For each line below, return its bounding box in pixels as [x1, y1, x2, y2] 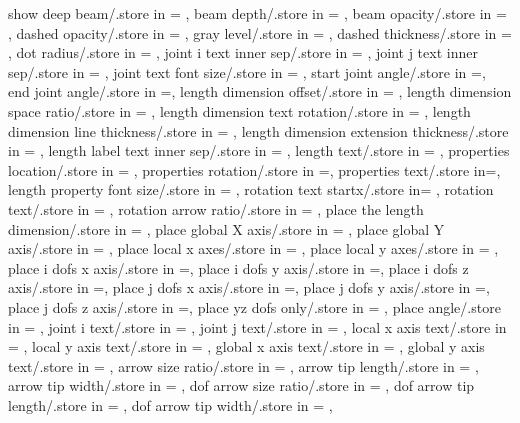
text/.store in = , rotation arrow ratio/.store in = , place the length [8, 198, 424, 219]
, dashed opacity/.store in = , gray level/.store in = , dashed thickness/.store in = [8, 22, 512, 43]
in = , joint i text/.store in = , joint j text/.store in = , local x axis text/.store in [8, 316, 507, 337]
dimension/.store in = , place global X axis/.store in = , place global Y [8, 218, 445, 239]
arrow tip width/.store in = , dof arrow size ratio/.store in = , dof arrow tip [8, 375, 475, 396]
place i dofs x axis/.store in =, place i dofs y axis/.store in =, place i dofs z [8, 257, 469, 278]
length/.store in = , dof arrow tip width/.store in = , [8, 394, 333, 415]
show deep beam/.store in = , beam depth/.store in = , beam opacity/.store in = [8, 3, 507, 23]
